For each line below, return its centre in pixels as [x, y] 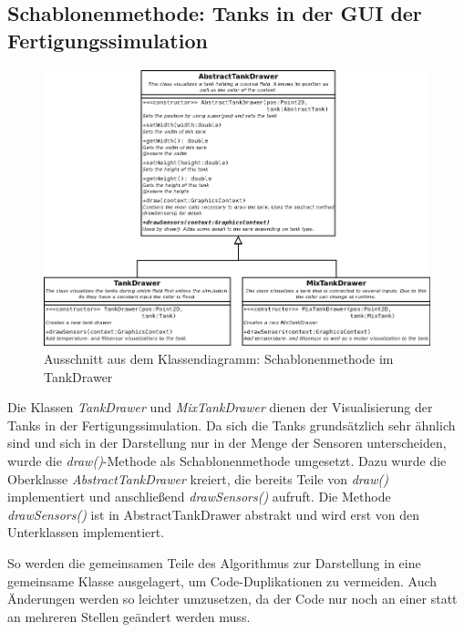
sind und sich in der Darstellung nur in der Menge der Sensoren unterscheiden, [227, 443]
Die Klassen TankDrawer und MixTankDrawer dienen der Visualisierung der [220, 407]
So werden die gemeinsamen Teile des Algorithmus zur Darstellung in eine [214, 562]
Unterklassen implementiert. [86, 532]
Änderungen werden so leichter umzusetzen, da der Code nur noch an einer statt [232, 599]
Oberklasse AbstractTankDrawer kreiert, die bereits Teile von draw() [198, 478]
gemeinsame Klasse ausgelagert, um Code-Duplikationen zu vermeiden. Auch [222, 580]
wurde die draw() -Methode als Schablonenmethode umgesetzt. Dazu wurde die [227, 460]
